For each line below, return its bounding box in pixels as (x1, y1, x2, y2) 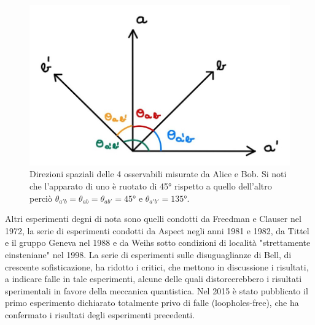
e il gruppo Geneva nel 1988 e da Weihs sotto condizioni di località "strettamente (5, 236, 311, 249)
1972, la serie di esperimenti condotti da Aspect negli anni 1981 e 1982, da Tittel (5, 224, 309, 237)
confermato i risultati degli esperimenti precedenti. (5, 308, 195, 321)
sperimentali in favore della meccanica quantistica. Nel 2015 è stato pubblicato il (5, 284, 308, 297)
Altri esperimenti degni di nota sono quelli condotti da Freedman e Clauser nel (5, 212, 301, 225)
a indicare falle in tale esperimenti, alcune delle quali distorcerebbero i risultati (5, 272, 302, 285)
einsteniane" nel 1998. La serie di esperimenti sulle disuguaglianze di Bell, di (5, 248, 292, 261)
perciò (29, 191, 52, 204)
